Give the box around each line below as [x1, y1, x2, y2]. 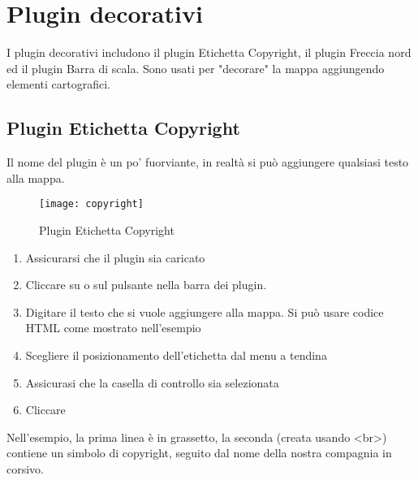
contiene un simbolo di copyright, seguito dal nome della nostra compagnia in [6, 444, 392, 461]
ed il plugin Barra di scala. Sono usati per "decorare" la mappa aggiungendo [6, 59, 385, 76]
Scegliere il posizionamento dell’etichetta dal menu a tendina [25, 346, 327, 363]
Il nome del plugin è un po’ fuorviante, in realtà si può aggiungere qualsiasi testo [6, 154, 409, 171]
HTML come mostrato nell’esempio [25, 319, 201, 336]
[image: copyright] [39, 198, 144, 210]
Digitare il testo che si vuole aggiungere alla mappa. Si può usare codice [25, 303, 384, 320]
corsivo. [6, 460, 45, 477]
